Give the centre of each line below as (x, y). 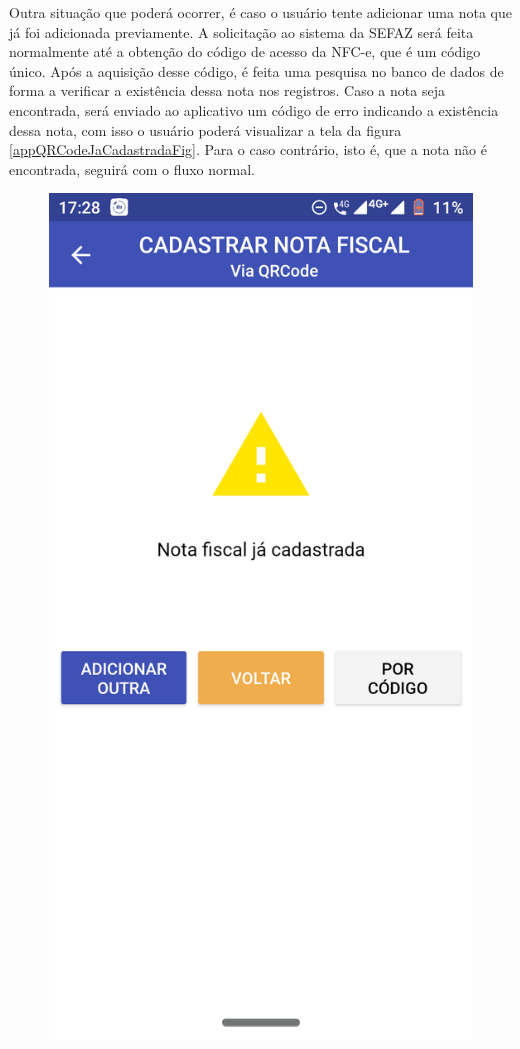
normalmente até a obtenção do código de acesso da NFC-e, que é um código (245, 51)
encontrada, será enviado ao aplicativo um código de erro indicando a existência (254, 109)
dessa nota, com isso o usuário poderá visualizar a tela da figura (205, 129)
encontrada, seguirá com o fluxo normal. (132, 168)
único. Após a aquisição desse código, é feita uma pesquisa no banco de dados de (256, 70)
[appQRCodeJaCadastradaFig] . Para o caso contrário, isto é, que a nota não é (248, 149)
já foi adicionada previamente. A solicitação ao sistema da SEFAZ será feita (241, 31)
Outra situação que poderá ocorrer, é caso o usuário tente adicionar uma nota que (260, 12)
